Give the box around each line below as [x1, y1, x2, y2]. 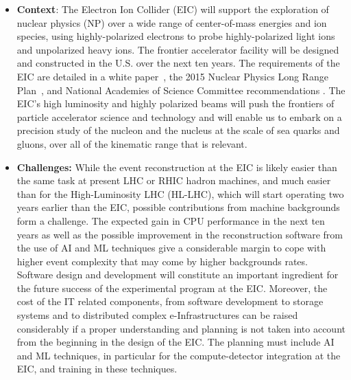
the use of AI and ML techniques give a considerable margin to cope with [16, 241, 326, 255]
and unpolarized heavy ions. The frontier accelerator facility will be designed [16, 42, 339, 56]
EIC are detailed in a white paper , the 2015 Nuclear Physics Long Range [16, 69, 328, 83]
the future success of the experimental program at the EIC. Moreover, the [16, 280, 328, 295]
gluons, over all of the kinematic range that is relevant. [16, 136, 247, 150]
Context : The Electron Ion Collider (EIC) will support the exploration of [16, 2, 329, 16]
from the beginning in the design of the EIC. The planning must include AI [16, 335, 335, 349]
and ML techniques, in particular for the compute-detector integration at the [16, 348, 341, 362]
